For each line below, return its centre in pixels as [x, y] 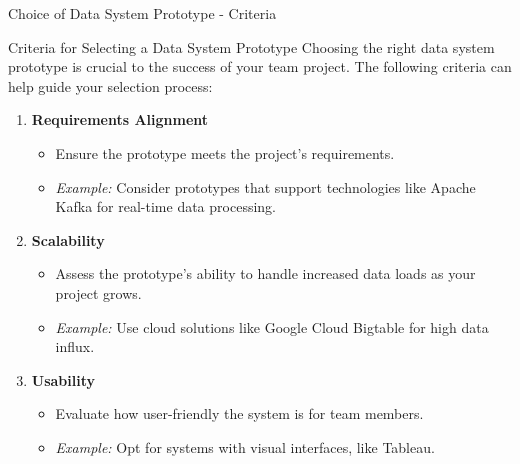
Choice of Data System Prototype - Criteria [142, 13]
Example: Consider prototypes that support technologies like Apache [265, 186]
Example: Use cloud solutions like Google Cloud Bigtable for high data [272, 326]
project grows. [98, 292]
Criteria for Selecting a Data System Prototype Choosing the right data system [251, 46]
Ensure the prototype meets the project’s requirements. [225, 152]
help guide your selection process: [110, 85]
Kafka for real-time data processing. [165, 206]
